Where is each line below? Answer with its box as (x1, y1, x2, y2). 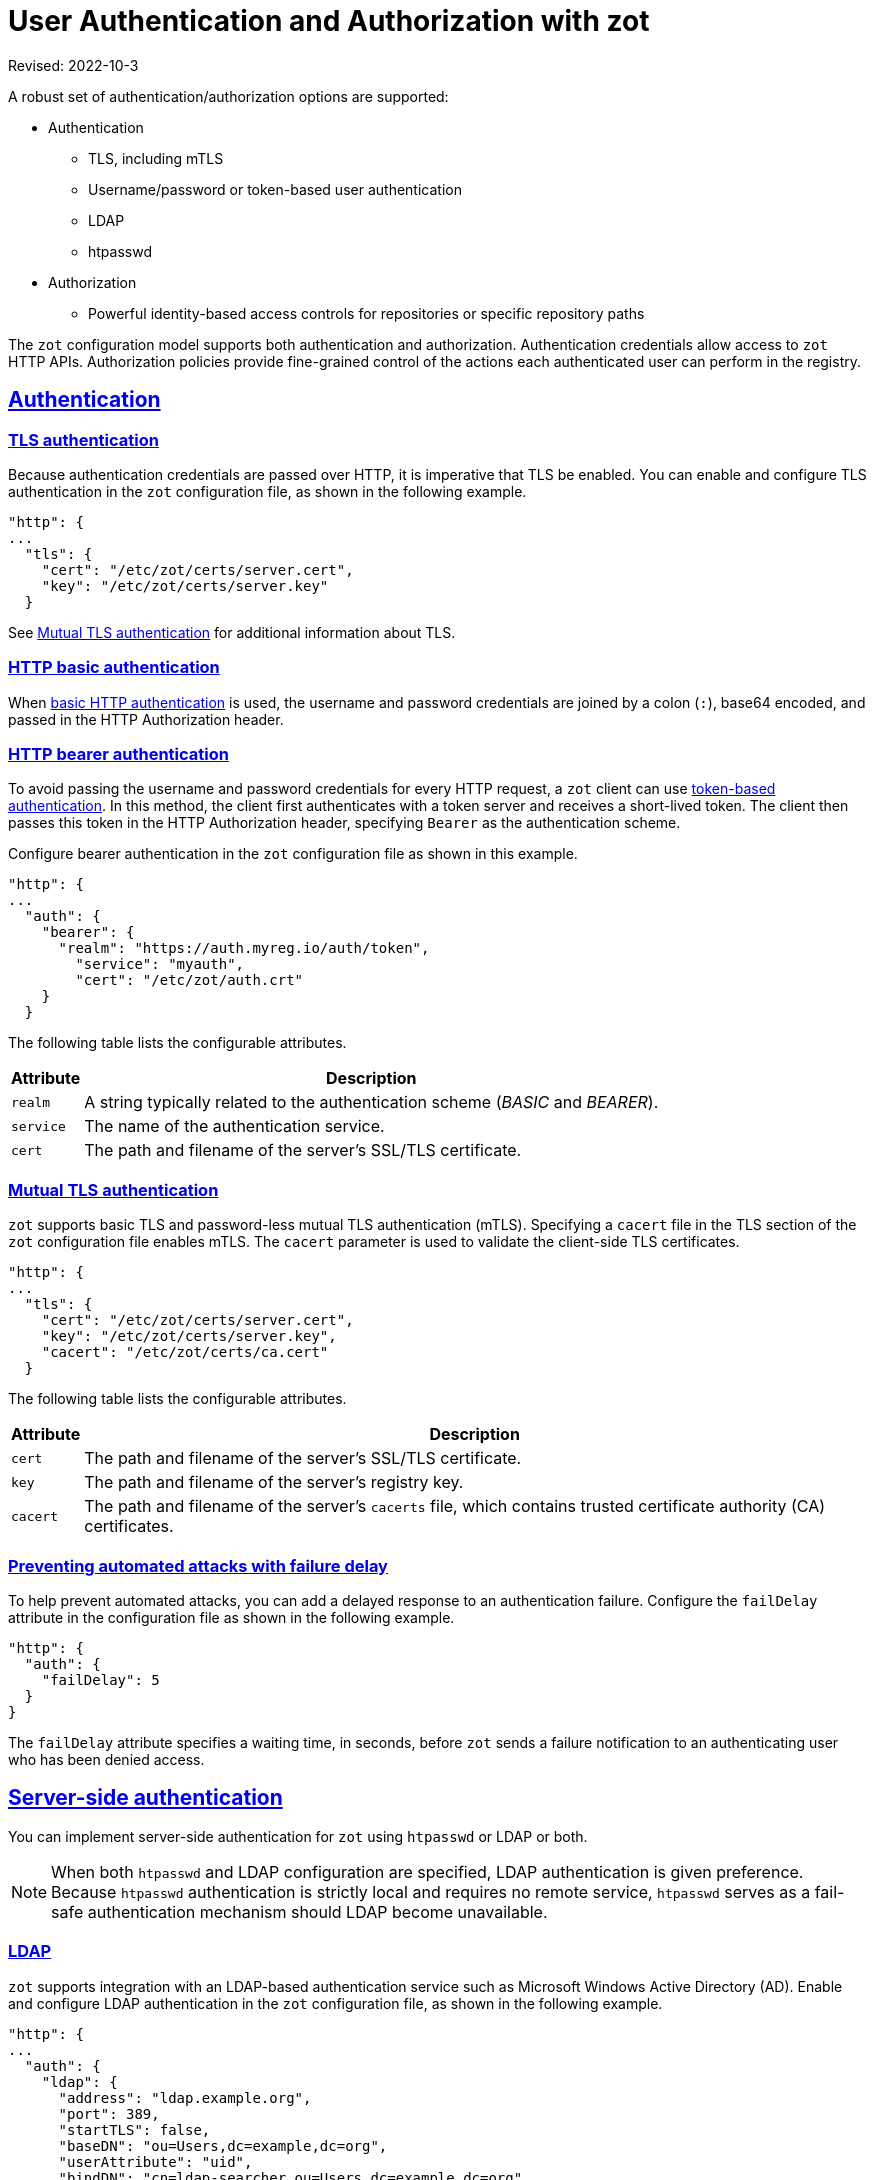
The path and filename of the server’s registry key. (84, 1472, 464, 1493)
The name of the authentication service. (84, 1116, 385, 1137)
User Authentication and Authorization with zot (8, 4, 650, 38)
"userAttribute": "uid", (58, 2153, 253, 2170)
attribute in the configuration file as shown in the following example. (8, 1608, 455, 1626)
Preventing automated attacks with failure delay (8, 1555, 388, 1576)
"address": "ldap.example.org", (58, 2089, 312, 2106)
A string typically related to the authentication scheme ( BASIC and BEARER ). (84, 1092, 659, 1113)
